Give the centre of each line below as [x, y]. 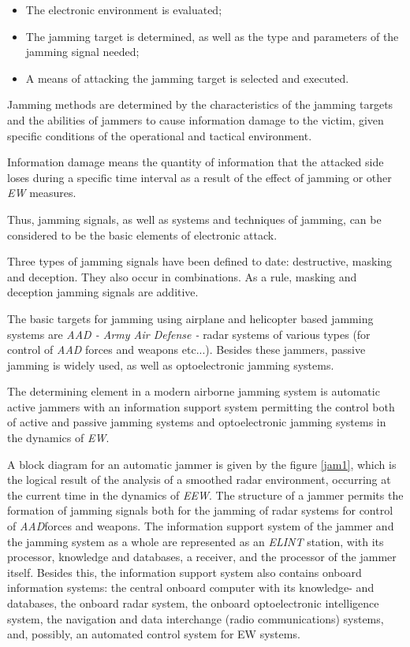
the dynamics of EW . [58, 438]
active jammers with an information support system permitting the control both [201, 406]
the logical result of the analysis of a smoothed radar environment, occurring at [199, 480]
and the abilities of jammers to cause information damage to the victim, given [196, 119]
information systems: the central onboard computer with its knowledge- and [191, 588]
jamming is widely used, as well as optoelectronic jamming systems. [171, 364]
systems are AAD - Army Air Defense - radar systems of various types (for [189, 334]
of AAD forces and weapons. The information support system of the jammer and [201, 526]
